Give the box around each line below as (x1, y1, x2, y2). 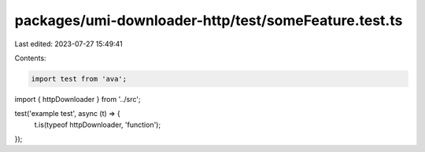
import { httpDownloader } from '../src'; (14, 94, 141, 103)
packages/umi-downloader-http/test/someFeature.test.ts (14, 12, 403, 29)
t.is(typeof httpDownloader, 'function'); (34, 120, 161, 129)
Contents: (14, 53, 46, 63)
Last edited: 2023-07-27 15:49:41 (14, 39, 124, 49)
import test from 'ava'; (31, 74, 128, 83)
